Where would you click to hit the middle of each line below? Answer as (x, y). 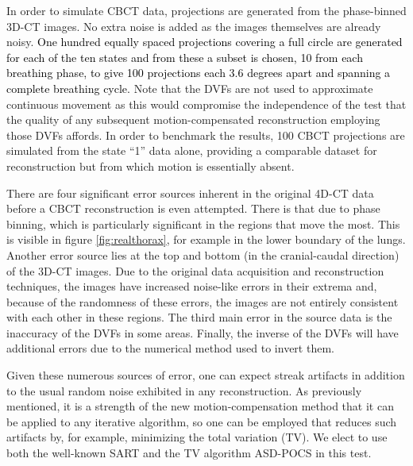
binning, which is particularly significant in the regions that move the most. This (203, 223)
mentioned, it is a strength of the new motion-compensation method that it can (200, 406)
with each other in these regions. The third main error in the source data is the (199, 317)
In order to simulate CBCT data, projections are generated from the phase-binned (206, 10)
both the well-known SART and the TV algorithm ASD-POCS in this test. (189, 453)
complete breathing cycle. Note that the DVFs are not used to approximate (190, 88)
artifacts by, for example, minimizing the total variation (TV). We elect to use (197, 437)
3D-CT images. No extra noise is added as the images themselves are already (194, 26)
